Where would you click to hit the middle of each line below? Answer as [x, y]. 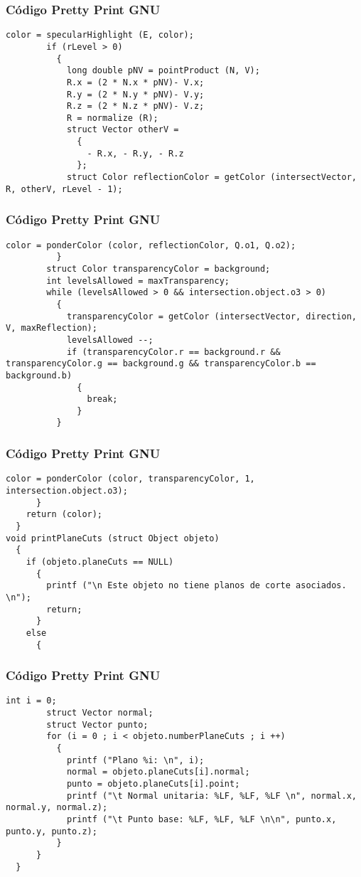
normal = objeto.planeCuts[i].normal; [158, 772]
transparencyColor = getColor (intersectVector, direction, [211, 316]
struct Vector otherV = [123, 130]
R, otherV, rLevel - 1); [64, 189]
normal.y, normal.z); [57, 808]
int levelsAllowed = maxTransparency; [138, 281]
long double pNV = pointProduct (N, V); [163, 71]
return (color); [64, 515]
